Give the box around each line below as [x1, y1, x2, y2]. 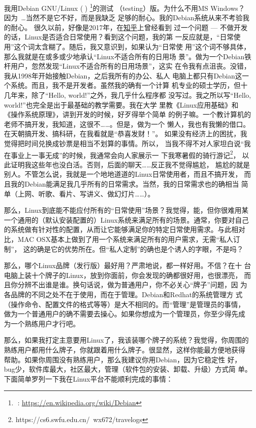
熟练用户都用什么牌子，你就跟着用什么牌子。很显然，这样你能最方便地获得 [4, 344, 245, 354]
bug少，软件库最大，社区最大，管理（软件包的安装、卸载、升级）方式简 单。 [4, 364, 252, 374]
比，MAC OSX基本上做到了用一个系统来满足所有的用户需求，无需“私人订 [4, 233, 240, 244]
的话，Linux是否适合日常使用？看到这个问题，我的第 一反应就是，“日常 [4, 32, 234, 42]
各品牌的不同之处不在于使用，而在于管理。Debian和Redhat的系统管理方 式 [4, 289, 243, 299]
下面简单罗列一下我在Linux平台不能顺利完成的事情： [4, 373, 173, 384]
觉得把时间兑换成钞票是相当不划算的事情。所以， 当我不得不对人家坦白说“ [4, 138, 244, 148]
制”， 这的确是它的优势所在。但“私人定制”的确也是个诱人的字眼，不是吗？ [4, 243, 244, 254]
